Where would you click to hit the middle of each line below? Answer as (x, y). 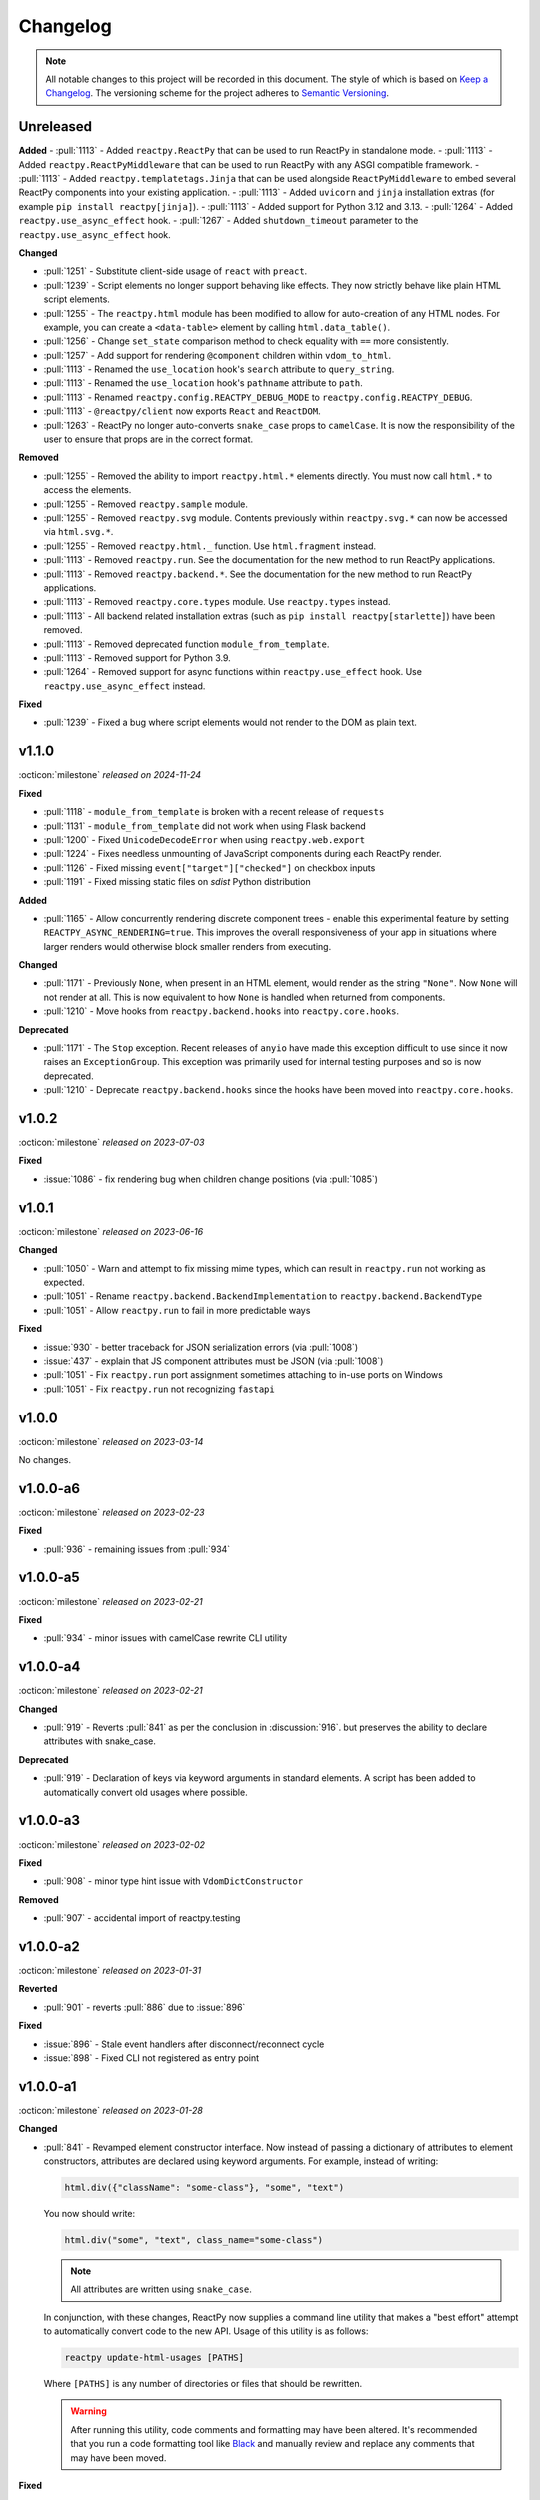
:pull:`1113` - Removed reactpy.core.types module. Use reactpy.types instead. (217, 602)
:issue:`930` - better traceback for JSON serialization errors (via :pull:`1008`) (201, 1347)
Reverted (38, 1989)
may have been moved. (118, 2457)
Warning (88, 2411)
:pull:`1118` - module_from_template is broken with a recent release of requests (214, 812)
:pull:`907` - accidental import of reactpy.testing (142, 1918)
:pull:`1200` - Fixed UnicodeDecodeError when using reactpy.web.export (204, 839)
